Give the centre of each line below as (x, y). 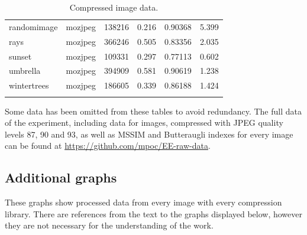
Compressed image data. (114, 7)
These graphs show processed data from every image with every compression (143, 202)
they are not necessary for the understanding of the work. (109, 225)
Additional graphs (61, 177)
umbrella (25, 71)
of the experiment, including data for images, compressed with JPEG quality (144, 123)
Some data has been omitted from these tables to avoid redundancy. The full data (153, 111)
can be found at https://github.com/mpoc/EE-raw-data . (108, 146)
